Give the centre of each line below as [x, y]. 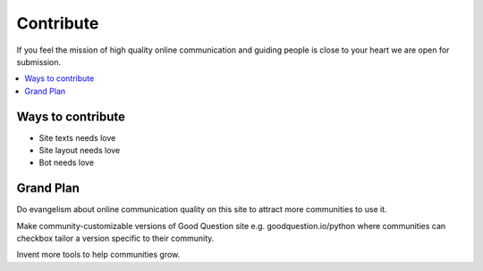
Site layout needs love [80, 151]
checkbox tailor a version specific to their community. [115, 238]
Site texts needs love [77, 137]
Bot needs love [66, 163]
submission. [39, 62]
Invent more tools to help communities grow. [98, 255]
